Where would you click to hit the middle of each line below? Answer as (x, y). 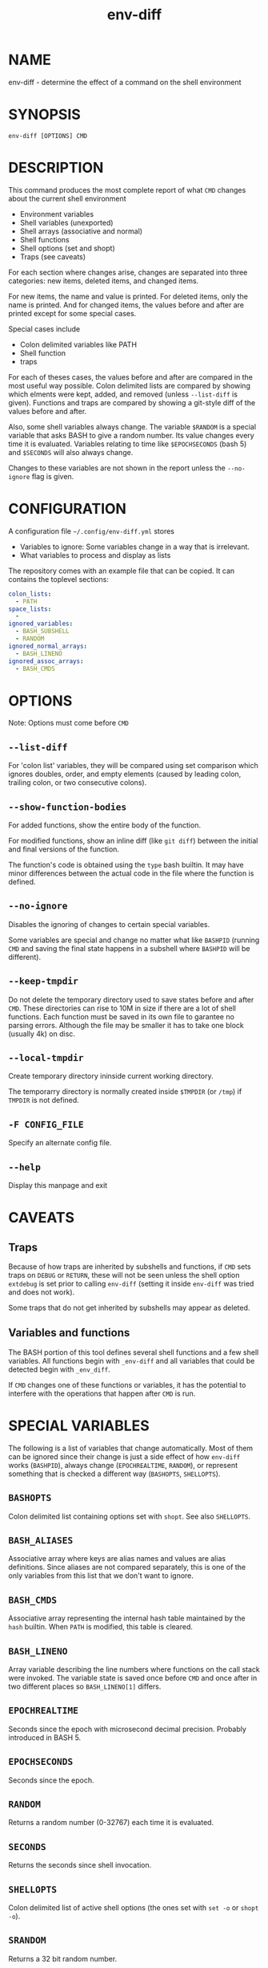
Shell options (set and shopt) (68, 248)
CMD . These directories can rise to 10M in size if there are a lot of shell (122, 1008)
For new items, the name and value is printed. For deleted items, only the (128, 296)
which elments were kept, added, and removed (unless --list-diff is (123, 394)
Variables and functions (69, 1333)
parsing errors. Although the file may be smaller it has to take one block (126, 1025)
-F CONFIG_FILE (46, 1124)
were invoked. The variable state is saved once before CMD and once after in (133, 1678)
